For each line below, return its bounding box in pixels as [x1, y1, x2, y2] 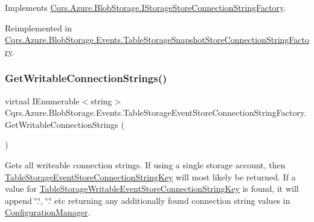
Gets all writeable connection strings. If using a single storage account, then [5, 158, 286, 171]
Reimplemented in [5, 21, 72, 34]
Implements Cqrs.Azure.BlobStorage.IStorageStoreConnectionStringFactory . [5, 1, 286, 13]
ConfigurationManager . [5, 206, 91, 218]
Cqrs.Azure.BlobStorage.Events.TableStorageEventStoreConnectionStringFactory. [5, 106, 307, 119]
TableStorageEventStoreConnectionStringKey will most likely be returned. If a [5, 170, 296, 183]
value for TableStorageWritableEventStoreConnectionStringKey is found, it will [5, 182, 299, 195]
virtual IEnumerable [5, 94, 80, 107]
